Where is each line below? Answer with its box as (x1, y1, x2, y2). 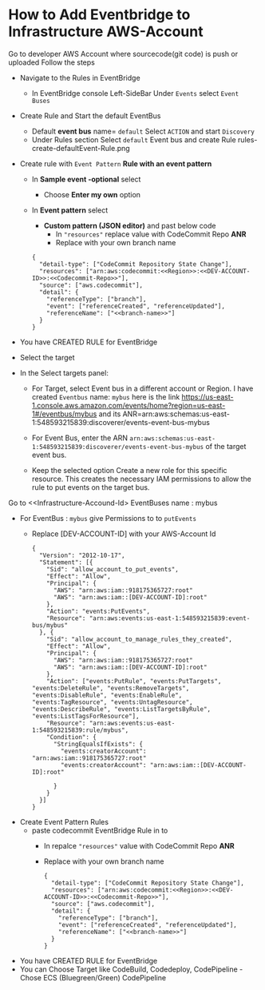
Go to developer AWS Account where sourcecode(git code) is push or (8, 49, 238, 58)
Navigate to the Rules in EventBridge (19, 73, 141, 82)
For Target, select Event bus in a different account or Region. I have (31, 384, 254, 393)
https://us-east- (181, 392, 234, 401)
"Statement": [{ (38, 558, 93, 567)
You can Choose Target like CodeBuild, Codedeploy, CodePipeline (19, 964, 238, 974)
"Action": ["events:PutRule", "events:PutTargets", (46, 677, 222, 685)
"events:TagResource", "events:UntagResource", (31, 698, 193, 706)
